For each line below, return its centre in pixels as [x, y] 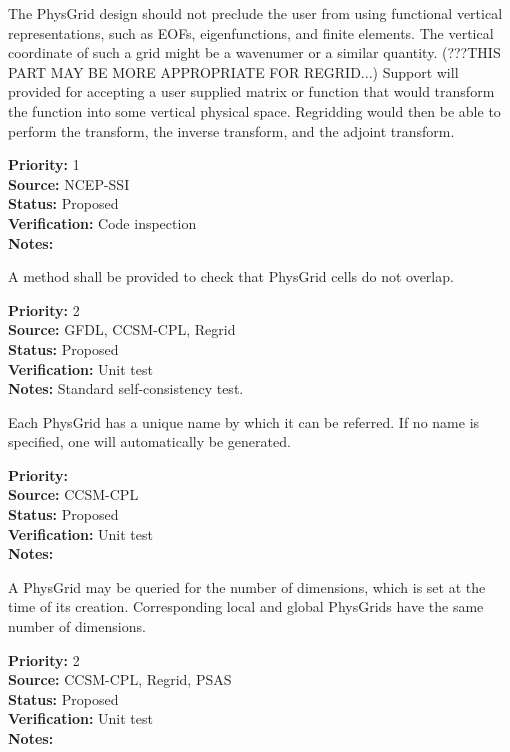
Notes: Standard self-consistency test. [126, 388]
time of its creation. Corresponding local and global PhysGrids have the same [246, 606]
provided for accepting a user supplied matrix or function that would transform [251, 91]
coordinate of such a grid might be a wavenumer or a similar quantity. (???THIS [254, 52]
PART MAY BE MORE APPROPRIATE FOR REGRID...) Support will [233, 71]
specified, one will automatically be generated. [149, 441]
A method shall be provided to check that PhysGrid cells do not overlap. [231, 276]
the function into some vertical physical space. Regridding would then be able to [254, 110]
